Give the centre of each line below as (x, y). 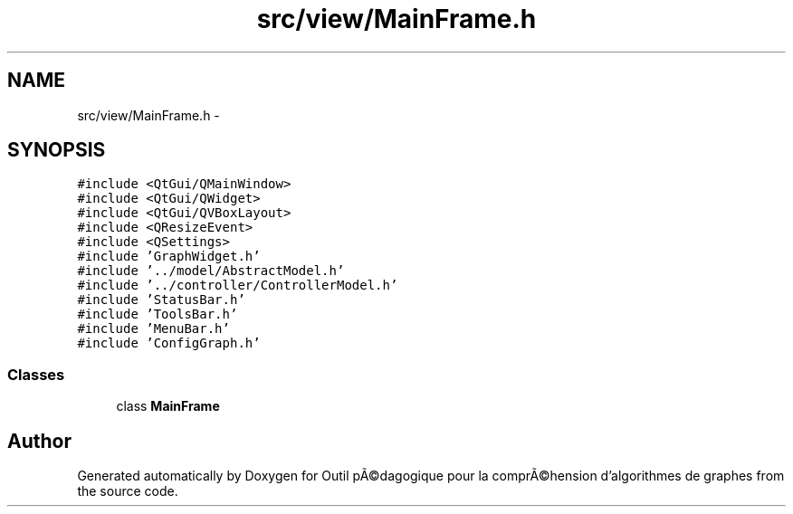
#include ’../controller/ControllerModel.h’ (238, 286)
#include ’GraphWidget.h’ (169, 257)
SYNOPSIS (57, 150)
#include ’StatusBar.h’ (161, 300)
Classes (36, 374)
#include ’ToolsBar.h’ (158, 314)
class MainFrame (168, 406)
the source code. (128, 491)
